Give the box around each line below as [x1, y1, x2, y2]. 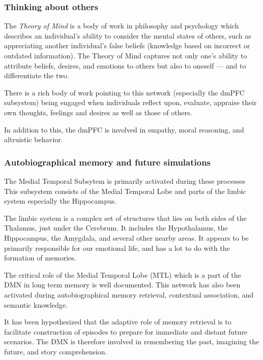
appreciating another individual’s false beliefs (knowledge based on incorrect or [4, 40, 250, 51]
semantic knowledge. [4, 299, 68, 310]
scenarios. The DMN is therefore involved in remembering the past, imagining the [4, 336, 259, 347]
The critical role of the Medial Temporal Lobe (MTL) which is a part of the [4, 269, 241, 280]
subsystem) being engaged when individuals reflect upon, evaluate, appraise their [4, 97, 257, 108]
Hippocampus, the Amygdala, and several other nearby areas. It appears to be [4, 232, 249, 243]
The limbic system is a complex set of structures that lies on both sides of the [4, 212, 247, 223]
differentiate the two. [4, 70, 69, 81]
